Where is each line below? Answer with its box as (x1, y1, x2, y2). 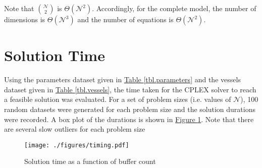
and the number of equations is (77, 14, 174, 24)
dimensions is (4, 14, 45, 24)
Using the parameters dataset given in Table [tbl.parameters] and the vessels (4, 74, 241, 85)
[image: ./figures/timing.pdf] (24, 141, 129, 149)
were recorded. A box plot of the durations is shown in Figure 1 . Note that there (4, 114, 254, 124)
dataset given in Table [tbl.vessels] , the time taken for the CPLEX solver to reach (4, 84, 256, 94)
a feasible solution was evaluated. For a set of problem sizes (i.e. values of (4, 94, 231, 104)
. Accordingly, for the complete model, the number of (92, 3, 256, 13)
